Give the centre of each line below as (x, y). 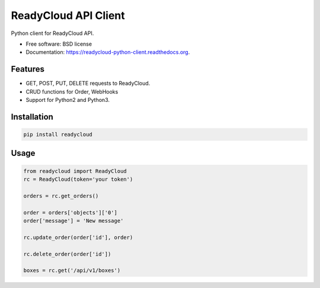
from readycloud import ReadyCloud (75, 171)
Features (28, 69)
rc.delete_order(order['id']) (67, 254)
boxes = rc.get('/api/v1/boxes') (72, 271)
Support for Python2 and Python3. (68, 100)
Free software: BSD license (59, 44)
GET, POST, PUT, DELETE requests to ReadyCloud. (88, 84)
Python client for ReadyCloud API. (52, 33)
